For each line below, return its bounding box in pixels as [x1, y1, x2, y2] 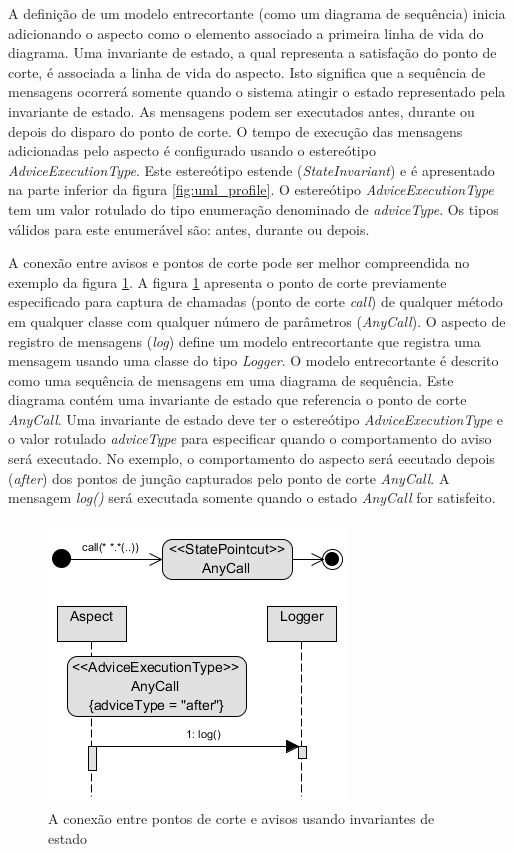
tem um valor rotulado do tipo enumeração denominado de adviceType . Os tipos [8, 198, 499, 219]
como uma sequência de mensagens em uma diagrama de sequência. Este [8, 369, 454, 390]
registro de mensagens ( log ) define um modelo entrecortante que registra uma [8, 330, 481, 351]
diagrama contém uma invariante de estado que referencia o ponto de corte [8, 389, 467, 410]
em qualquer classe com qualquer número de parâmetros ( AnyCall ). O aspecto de [8, 310, 506, 331]
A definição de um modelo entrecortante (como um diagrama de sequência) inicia [8, 3, 506, 23]
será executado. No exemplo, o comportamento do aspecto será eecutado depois [8, 448, 495, 469]
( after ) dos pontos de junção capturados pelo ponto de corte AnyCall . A [8, 467, 450, 488]
